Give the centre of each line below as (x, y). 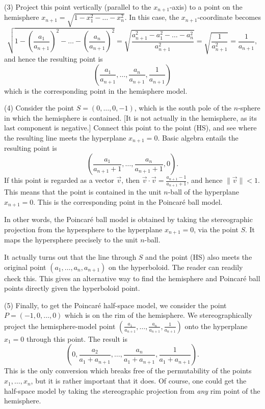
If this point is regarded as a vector (59, 180)
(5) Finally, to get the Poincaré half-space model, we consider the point (115, 305)
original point (25, 267)
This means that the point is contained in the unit (83, 192)
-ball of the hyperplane (203, 192)
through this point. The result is (77, 338)
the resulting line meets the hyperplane (65, 137)
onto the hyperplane (216, 326)
